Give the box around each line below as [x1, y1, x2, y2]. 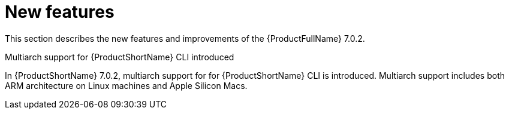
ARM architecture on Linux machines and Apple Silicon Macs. [5, 80, 248, 91]
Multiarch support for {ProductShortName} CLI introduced [5, 51, 234, 62]
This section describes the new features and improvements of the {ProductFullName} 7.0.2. [5, 33, 365, 44]
